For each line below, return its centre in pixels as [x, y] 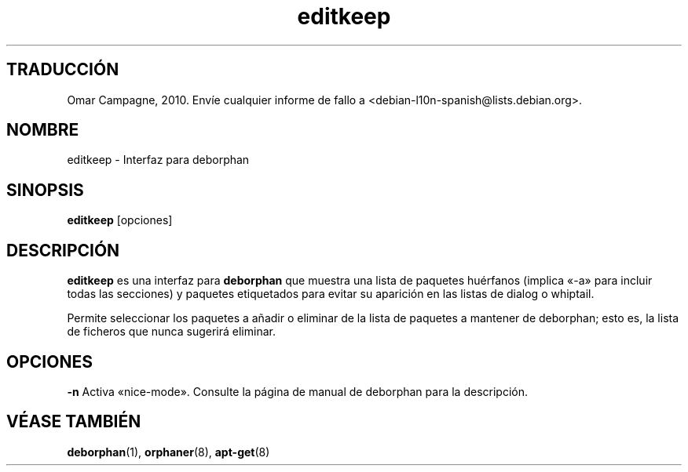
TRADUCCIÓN [63, 70]
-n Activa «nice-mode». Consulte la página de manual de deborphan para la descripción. [297, 391]
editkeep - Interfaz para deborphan [158, 160]
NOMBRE [43, 130]
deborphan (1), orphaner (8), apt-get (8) [168, 452]
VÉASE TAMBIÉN [74, 422]
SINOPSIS [45, 190]
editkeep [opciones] [120, 220]
